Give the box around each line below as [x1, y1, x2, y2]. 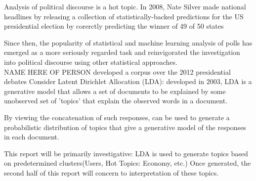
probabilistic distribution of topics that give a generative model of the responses [4, 122, 246, 132]
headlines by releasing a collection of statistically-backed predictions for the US [4, 11, 244, 21]
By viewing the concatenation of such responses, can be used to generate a [4, 112, 230, 122]
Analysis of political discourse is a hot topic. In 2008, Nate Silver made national [4, 1, 246, 11]
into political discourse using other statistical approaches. [4, 56, 177, 67]
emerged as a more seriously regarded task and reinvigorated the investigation [4, 47, 240, 57]
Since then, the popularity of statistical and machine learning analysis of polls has [4, 37, 253, 47]
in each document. [4, 132, 59, 142]
